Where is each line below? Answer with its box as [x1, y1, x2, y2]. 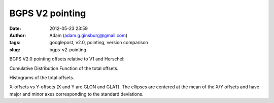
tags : [9, 40, 21, 46]
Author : [9, 32, 26, 38]
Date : [9, 25, 21, 31]
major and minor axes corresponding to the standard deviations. [9, 91, 144, 97]
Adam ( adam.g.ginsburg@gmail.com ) [49, 32, 128, 38]
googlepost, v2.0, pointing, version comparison [49, 40, 148, 46]
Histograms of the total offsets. [9, 74, 75, 81]
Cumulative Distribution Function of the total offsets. [9, 65, 119, 71]
